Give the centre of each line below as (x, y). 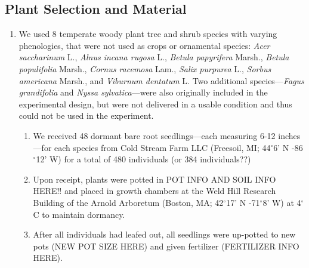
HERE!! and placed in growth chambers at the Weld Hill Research (154, 191)
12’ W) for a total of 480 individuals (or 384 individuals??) (143, 159)
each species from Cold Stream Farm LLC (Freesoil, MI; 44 (163, 147)
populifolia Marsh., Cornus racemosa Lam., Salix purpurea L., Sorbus (145, 68)
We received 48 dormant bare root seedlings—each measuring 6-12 (154, 135)
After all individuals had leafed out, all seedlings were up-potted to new (164, 234)
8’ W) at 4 (282, 202)
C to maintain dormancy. (79, 214)
